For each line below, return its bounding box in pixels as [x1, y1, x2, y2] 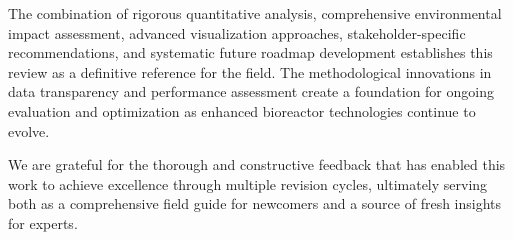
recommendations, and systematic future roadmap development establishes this [8, 42, 493, 63]
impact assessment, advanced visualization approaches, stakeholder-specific [8, 22, 466, 43]
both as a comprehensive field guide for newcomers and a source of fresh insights [8, 193, 502, 214]
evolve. [8, 120, 50, 141]
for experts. [8, 212, 78, 233]
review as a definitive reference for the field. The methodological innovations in [8, 61, 492, 82]
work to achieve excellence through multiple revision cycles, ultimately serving [8, 173, 488, 194]
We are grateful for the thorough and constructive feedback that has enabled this [8, 154, 506, 175]
